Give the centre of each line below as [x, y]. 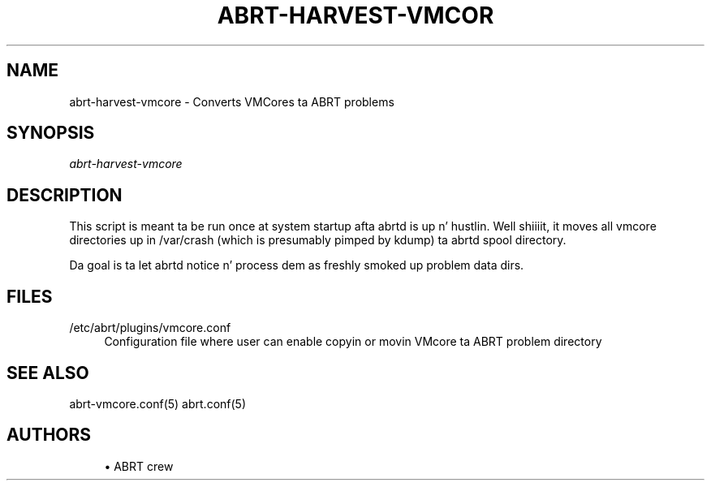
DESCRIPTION [65, 195]
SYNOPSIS [51, 133]
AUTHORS [49, 435]
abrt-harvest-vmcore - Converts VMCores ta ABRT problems [232, 101]
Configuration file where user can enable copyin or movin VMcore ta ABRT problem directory [353, 342]
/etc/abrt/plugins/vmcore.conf [150, 328]
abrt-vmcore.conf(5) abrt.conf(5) [158, 403]
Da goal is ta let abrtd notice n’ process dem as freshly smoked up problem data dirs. [297, 265]
